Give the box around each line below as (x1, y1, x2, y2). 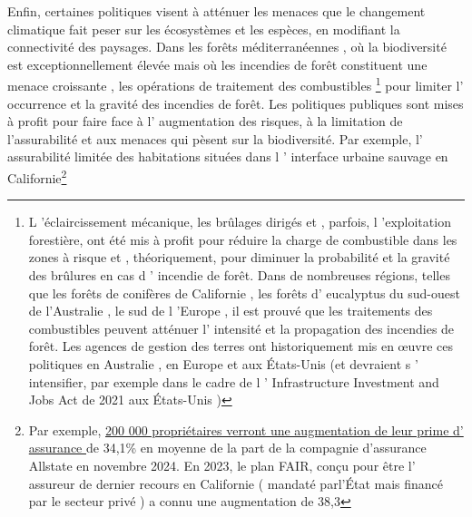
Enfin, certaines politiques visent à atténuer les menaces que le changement (7, 2, 426, 20)
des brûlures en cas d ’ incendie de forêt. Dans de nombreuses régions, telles (28, 266, 450, 285)
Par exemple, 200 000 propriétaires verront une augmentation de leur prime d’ (28, 420, 464, 439)
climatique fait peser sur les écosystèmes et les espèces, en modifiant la (7, 19, 400, 38)
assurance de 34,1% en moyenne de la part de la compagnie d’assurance (28, 438, 427, 457)
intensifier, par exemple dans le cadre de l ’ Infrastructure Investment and (28, 372, 439, 391)
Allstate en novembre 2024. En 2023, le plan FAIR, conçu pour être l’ (28, 455, 416, 474)
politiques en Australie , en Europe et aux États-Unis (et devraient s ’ (28, 355, 418, 373)
